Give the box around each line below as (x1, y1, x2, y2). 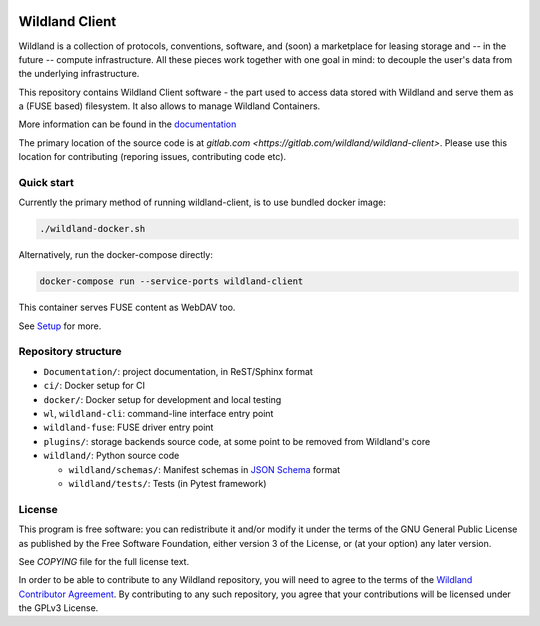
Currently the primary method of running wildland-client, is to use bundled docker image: (18, 196, 387, 209)
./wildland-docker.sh (39, 223, 146, 235)
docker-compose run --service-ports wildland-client (39, 276, 304, 287)
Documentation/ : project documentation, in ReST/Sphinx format (43, 365, 314, 377)
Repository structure (18, 345, 122, 359)
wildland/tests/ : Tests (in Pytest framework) (68, 477, 267, 489)
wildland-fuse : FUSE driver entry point (43, 421, 214, 434)
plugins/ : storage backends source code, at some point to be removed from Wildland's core (43, 435, 431, 447)
